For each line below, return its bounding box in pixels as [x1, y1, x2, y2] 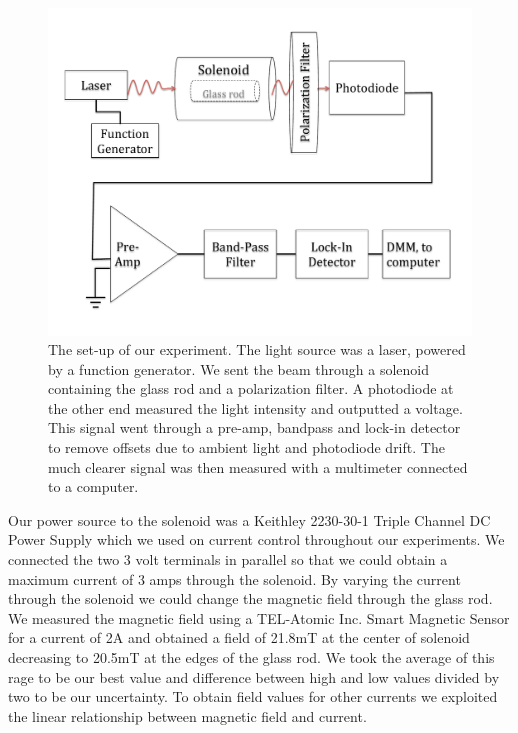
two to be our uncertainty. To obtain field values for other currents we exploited [8, 686, 498, 707]
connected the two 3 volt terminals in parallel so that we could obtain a [8, 549, 448, 570]
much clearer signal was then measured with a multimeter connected [48, 456, 468, 477]
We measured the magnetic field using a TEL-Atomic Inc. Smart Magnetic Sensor [8, 607, 510, 628]
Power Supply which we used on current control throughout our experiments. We [8, 529, 505, 550]
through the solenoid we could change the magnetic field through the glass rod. [8, 588, 493, 609]
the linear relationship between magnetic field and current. [8, 705, 367, 726]
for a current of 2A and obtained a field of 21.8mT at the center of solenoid [8, 627, 470, 648]
